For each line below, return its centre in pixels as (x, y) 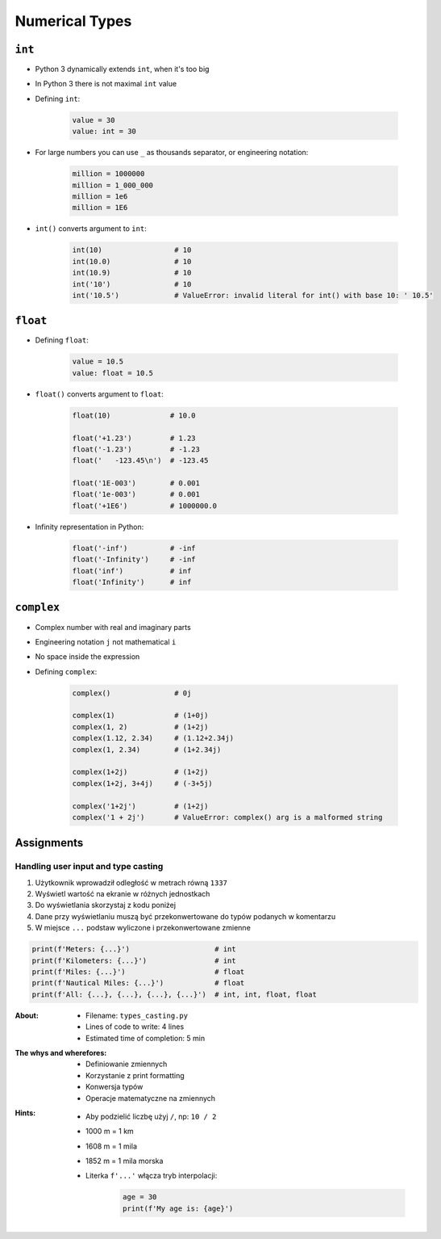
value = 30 (94, 120)
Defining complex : (66, 671)
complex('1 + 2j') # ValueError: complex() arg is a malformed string (227, 817)
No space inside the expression (87, 657)
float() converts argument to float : (100, 394)
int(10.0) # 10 (132, 261)
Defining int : (58, 99)
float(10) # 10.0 (134, 415)
